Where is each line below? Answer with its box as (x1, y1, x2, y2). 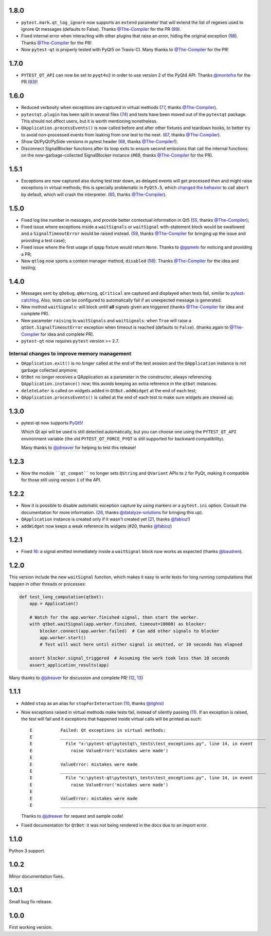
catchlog (21, 297, 39, 303)
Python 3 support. (9, 848, 46, 854)
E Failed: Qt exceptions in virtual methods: (30, 727, 166, 733)
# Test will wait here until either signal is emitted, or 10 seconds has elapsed (39, 642, 243, 648)
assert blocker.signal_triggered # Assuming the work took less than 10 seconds (29, 655, 230, 661)
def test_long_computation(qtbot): (19, 594, 104, 599)
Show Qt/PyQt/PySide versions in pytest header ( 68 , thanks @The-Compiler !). (21, 139, 179, 145)
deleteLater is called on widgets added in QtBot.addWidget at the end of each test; (21, 387, 197, 393)
